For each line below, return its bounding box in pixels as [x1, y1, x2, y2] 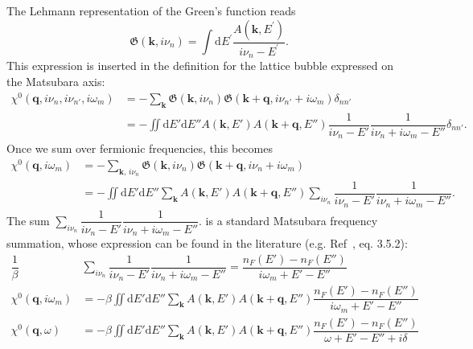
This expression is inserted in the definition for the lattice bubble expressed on [6, 57, 393, 74]
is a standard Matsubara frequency [205, 211, 378, 228]
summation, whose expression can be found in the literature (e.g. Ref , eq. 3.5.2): [6, 235, 408, 252]
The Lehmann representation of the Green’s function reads [6, 2, 296, 18]
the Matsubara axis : [6, 73, 105, 90]
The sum [6, 211, 50, 228]
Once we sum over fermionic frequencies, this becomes [6, 140, 273, 157]
